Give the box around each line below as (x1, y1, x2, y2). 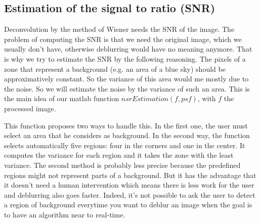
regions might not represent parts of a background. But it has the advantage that (4, 169, 256, 180)
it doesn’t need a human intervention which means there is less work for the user (4, 180, 254, 190)
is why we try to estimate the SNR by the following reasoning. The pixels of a (4, 53, 246, 64)
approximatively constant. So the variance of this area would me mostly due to (4, 73, 249, 84)
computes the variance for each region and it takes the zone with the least (4, 150, 234, 160)
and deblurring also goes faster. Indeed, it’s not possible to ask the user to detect (4, 189, 255, 200)
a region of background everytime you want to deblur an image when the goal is (4, 199, 252, 210)
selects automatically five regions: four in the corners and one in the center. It (4, 140, 245, 150)
